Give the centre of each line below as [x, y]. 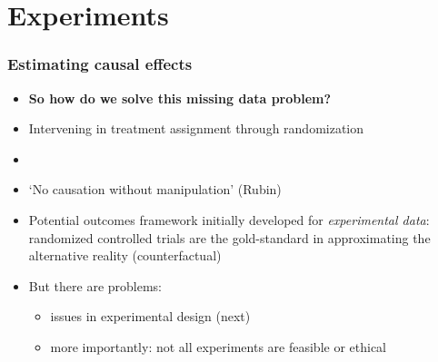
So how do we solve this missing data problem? [180, 98]
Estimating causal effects [100, 64]
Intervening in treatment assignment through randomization [196, 128]
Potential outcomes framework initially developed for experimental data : [229, 219]
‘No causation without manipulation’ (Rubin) [155, 189]
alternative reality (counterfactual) [125, 255]
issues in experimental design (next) [150, 316]
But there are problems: [95, 285]
